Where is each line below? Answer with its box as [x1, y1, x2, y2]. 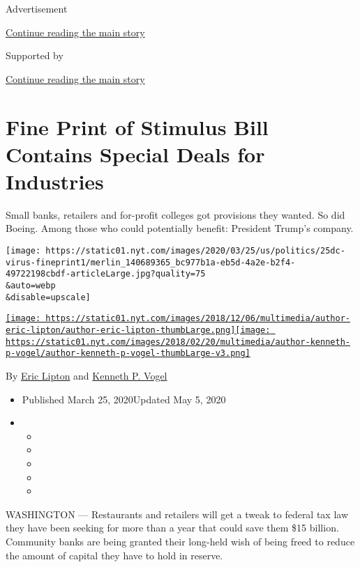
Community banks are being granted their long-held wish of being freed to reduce [6, 534, 355, 548]
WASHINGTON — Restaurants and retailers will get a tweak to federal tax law [6, 506, 349, 521]
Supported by [6, 48, 63, 63]
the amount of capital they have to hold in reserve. [6, 547, 223, 562]
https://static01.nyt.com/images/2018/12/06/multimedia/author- [45, 313, 350, 324]
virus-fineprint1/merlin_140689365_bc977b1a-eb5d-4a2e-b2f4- [6, 257, 296, 267]
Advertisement [6, 1, 68, 15]
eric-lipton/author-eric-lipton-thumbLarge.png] [6, 325, 236, 335]
